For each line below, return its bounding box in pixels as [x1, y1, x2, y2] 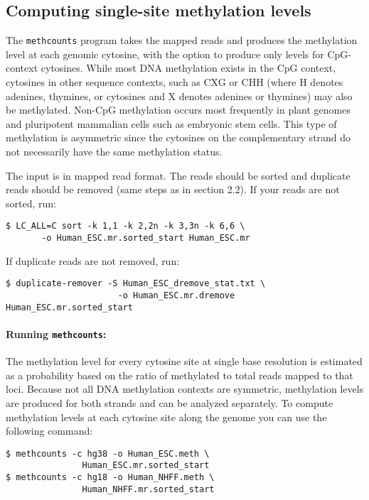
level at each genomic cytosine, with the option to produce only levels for [6, 46, 324, 61]
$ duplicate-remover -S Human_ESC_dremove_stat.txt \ [6, 278, 266, 289]
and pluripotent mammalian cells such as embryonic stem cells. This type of [6, 116, 337, 131]
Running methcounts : [6, 326, 107, 341]
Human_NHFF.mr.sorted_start [82, 484, 215, 494]
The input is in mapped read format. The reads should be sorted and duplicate [6, 168, 351, 183]
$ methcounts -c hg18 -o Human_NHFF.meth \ [6, 472, 215, 482]
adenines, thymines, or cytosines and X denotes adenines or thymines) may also [6, 88, 353, 103]
